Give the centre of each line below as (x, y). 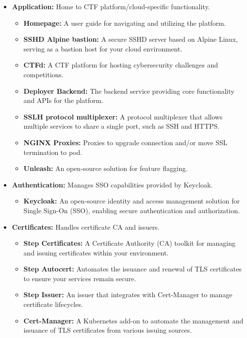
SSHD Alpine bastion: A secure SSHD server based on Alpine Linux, (131, 39)
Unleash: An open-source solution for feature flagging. (106, 168)
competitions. (43, 74)
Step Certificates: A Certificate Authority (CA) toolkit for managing (129, 243)
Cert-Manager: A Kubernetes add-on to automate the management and (133, 320)
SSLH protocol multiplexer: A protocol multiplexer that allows (123, 116)
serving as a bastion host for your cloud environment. (103, 48)
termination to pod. (53, 152)
